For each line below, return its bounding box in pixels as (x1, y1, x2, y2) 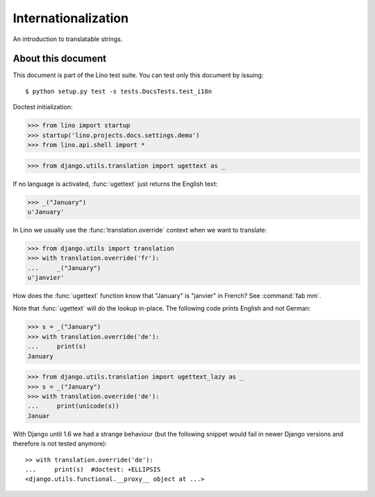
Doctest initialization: (12, 103, 73, 111)
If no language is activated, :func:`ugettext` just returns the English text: (12, 180, 218, 188)
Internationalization (12, 10, 128, 26)
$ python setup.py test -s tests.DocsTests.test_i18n (25, 87, 212, 95)
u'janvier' (27, 274, 65, 282)
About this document (12, 53, 107, 65)
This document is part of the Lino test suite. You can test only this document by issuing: (12, 71, 264, 79)
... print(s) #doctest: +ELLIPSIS (25, 465, 161, 473)
